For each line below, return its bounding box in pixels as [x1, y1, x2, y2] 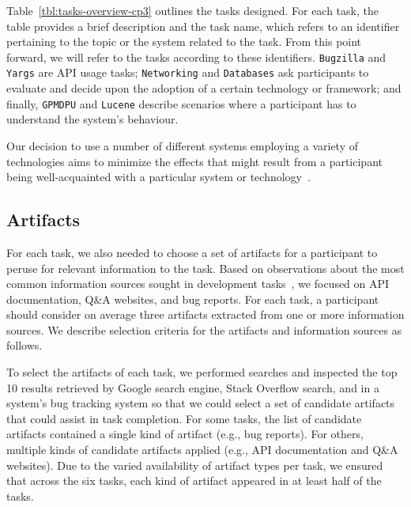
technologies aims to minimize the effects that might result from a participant [6, 153, 383, 169]
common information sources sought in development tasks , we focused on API [6, 275, 390, 292]
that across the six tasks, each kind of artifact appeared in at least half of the [6, 472, 382, 489]
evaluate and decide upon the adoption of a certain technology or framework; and [6, 80, 402, 96]
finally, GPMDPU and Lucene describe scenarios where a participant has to [6, 95, 356, 112]
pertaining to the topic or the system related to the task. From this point [6, 33, 362, 50]
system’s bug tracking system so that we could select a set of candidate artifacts [6, 395, 395, 411]
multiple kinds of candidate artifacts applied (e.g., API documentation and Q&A [6, 441, 398, 458]
